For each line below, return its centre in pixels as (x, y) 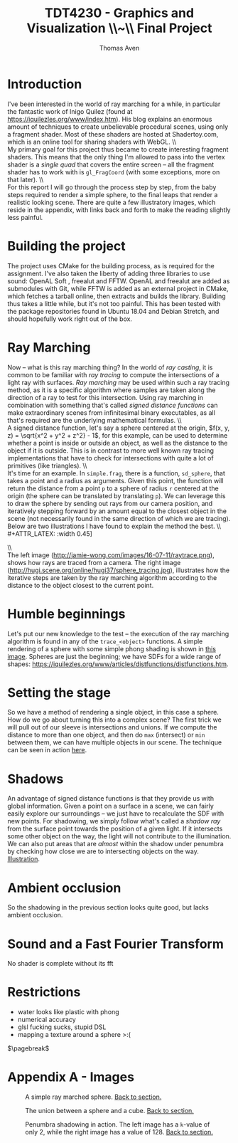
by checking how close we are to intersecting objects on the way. (103, 851)
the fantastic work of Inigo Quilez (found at (70, 111)
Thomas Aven (119, 48)
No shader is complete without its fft (60, 964)
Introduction (45, 84)
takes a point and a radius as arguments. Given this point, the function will (115, 480)
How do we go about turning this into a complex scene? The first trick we (114, 720)
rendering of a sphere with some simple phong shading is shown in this (112, 648)
